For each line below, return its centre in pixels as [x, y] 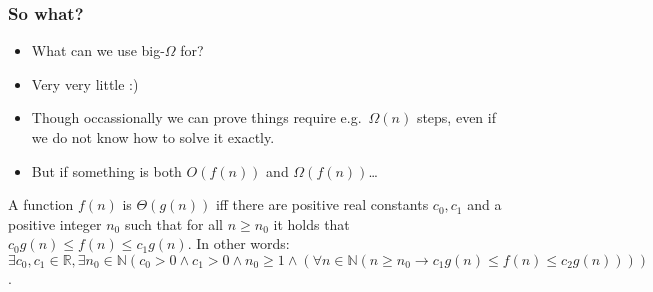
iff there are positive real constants [322, 204]
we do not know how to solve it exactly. [153, 137]
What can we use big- [98, 50]
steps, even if [456, 117]
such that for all [174, 223]
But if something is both [106, 170]
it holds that [311, 223]
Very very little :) [85, 83]
